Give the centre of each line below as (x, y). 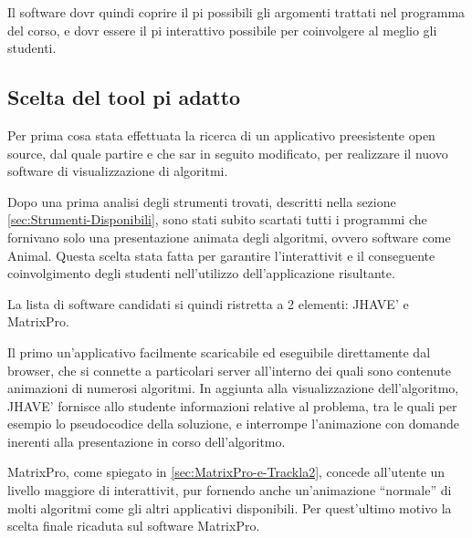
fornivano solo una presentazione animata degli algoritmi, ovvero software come (229, 237)
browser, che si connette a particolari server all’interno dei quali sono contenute (229, 370)
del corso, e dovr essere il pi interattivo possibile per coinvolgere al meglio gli (222, 30)
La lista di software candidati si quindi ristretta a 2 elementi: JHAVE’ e (208, 303)
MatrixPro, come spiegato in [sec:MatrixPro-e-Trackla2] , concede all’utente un (226, 472)
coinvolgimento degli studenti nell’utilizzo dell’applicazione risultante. (201, 273)
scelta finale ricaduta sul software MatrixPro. (134, 526)
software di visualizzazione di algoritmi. (118, 171)
